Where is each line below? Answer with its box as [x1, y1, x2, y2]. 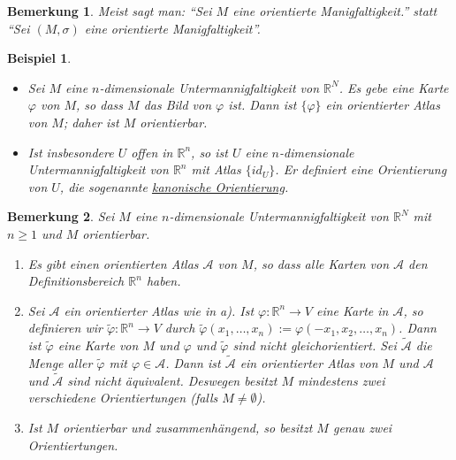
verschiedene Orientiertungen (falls [27, 388, 218, 407]
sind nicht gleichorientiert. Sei [232, 336, 397, 355]
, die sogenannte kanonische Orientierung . [59, 177, 289, 195]
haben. [146, 272, 181, 290]
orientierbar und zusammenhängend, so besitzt [63, 418, 313, 436]
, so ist [191, 142, 228, 161]
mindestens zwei [298, 371, 385, 389]
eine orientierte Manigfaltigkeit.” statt [232, 2, 437, 19]
